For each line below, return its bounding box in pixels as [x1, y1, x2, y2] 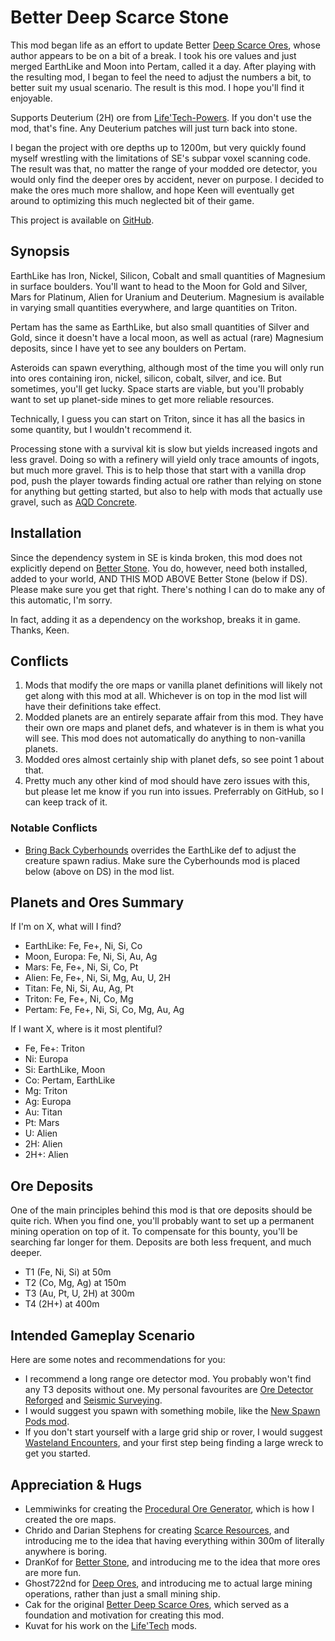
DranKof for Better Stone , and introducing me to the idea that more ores [24, 1556, 321, 1568]
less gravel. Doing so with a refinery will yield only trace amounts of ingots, [10, 453, 320, 465]
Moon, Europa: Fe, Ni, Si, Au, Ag [24, 951, 158, 963]
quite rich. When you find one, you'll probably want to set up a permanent [10, 1215, 315, 1227]
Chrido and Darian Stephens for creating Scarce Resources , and [24, 1524, 290, 1536]
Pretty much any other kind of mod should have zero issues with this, [24, 775, 311, 787]
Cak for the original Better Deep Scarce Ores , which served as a [24, 1598, 290, 1610]
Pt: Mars [24, 1117, 60, 1129]
